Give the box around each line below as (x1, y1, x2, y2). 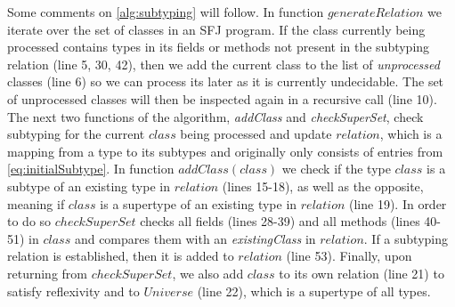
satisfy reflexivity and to (7, 281, 140, 300)
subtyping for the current (7, 125, 145, 143)
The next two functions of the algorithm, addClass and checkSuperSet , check (7, 107, 424, 125)
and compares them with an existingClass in (74, 229, 316, 247)
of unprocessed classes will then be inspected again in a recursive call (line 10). (7, 89, 437, 108)
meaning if (7, 194, 65, 213)
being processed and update (180, 125, 332, 143)
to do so (7, 212, 52, 230)
